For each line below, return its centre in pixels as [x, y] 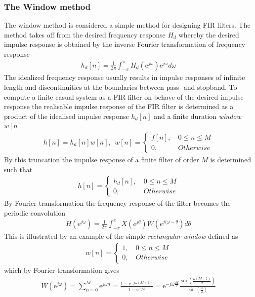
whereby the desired [209, 34]
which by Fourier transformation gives [62, 270]
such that [18, 169]
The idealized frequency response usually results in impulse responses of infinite [125, 77]
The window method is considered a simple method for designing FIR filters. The [127, 25]
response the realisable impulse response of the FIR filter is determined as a [119, 106]
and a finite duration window [197, 116]
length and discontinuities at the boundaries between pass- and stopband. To [121, 87]
